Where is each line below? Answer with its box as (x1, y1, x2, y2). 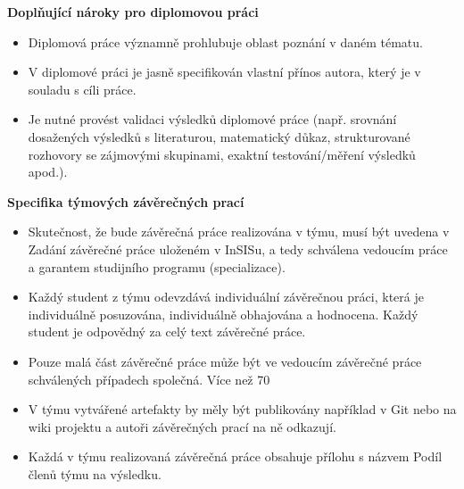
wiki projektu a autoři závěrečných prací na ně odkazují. (28, 417, 336, 435)
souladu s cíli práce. (28, 79, 137, 98)
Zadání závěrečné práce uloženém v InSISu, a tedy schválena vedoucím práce (28, 239, 448, 258)
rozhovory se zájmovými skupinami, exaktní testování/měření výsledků (28, 145, 416, 163)
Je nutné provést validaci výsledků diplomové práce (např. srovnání (28, 110, 397, 128)
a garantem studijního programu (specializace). (28, 257, 286, 276)
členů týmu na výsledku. (28, 464, 162, 483)
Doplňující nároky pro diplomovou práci (7, 3, 259, 21)
